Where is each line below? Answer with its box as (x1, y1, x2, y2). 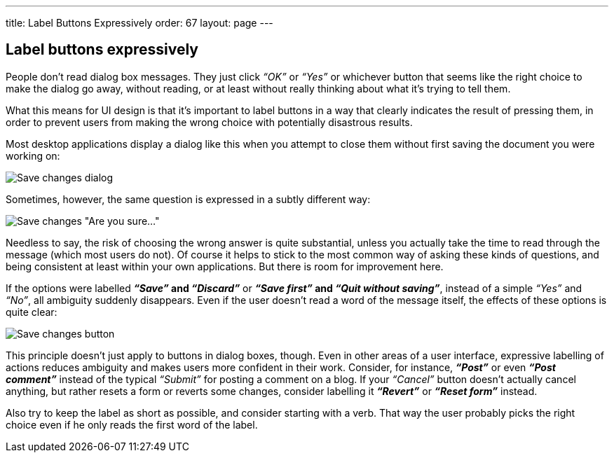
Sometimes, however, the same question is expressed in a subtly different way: (6, 193, 371, 205)
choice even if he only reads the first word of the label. (6, 418, 258, 431)
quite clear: (6, 305, 57, 318)
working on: (6, 149, 60, 162)
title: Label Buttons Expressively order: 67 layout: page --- (6, 17, 273, 29)
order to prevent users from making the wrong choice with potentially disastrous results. (6, 116, 413, 128)
